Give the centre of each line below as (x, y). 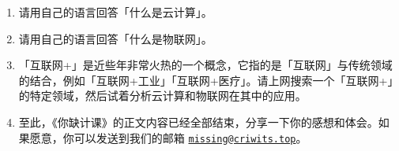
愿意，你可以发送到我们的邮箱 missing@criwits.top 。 (168, 137)
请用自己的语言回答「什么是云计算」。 (115, 12)
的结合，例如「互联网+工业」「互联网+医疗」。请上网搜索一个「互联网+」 (206, 80)
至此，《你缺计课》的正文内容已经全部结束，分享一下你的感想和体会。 (198, 122)
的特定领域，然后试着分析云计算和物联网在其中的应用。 (162, 96)
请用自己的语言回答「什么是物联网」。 (115, 38)
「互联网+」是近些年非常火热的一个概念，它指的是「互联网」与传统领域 (205, 65)
